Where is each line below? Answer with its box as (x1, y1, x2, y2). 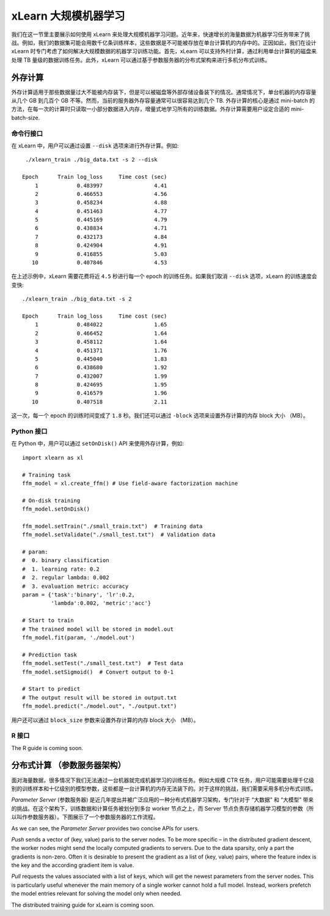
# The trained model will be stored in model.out (22, 625, 174, 633)
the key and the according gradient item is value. (11, 862, 134, 869)
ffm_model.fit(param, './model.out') (22, 634, 136, 641)
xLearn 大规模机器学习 (11, 9, 125, 23)
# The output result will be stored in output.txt (22, 694, 177, 701)
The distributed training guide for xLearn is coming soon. (11, 901, 155, 909)
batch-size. (11, 114, 40, 121)
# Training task (22, 471, 71, 478)
